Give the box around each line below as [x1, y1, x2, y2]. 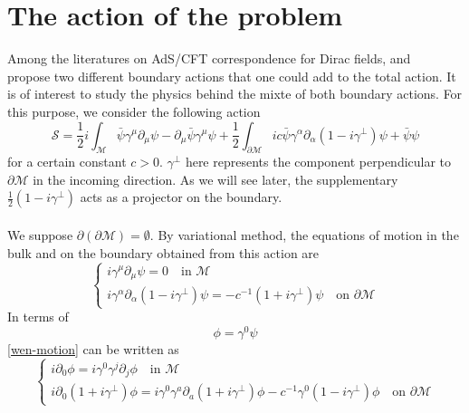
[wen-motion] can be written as [7, 339, 179, 358]
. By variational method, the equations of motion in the [149, 226, 459, 245]
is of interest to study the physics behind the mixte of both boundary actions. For [7, 84, 463, 103]
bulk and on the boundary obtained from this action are [7, 243, 320, 262]
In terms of [7, 307, 69, 326]
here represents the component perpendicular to [185, 152, 452, 171]
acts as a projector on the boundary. [80, 187, 282, 206]
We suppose [7, 226, 73, 245]
